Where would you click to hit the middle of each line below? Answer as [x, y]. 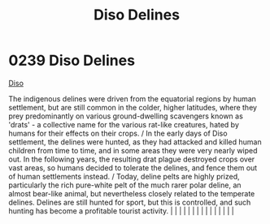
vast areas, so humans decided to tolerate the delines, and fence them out [133, 167]
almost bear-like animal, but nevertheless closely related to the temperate [132, 193]
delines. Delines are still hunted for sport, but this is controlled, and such [130, 202]
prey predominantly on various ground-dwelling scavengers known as [126, 116]
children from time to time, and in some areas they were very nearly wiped [133, 150]
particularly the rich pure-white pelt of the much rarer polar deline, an [125, 185]
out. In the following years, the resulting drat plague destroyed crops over [132, 159]
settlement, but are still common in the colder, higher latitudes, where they [133, 107]
